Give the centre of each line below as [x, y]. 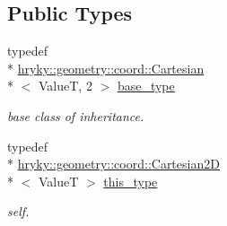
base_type [146, 86]
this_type [131, 181]
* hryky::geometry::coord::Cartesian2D [113, 164]
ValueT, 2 [65, 86]
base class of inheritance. [76, 115]
